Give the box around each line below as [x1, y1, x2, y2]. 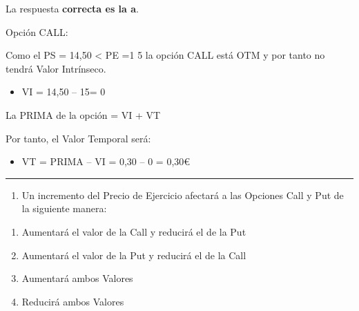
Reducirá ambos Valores [21, 294, 124, 308]
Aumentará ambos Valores [21, 271, 133, 285]
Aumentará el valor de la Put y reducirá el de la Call [21, 247, 246, 262]
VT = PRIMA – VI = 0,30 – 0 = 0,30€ [21, 154, 191, 169]
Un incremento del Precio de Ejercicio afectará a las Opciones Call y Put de [21, 187, 344, 202]
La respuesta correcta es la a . [6, 1, 139, 15]
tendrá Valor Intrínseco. [6, 61, 106, 75]
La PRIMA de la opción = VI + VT [6, 107, 161, 122]
